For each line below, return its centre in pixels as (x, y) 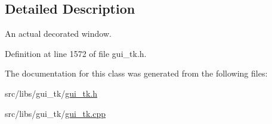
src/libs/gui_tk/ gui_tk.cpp (55, 113)
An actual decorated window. (58, 34)
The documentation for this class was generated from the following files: (136, 73)
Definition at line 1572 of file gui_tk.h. (76, 53)
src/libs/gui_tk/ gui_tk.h (51, 93)
